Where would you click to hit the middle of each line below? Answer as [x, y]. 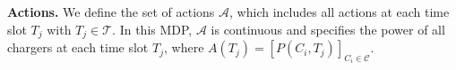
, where [184, 47]
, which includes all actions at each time [340, 12]
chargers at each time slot [78, 47]
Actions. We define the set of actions [111, 12]
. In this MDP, [152, 29]
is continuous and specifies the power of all [328, 29]
